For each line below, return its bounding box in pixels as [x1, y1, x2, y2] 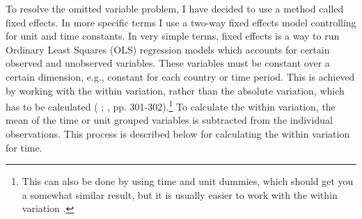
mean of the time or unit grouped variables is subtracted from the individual [6, 113, 333, 127]
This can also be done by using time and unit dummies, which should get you [22, 174, 354, 188]
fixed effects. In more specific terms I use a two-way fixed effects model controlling [6, 15, 356, 29]
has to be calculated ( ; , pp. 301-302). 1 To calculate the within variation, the [6, 97, 336, 113]
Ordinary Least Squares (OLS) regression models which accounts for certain [6, 42, 330, 56]
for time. [6, 140, 42, 154]
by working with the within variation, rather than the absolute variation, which [6, 83, 345, 97]
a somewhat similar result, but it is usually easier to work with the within [22, 187, 338, 202]
